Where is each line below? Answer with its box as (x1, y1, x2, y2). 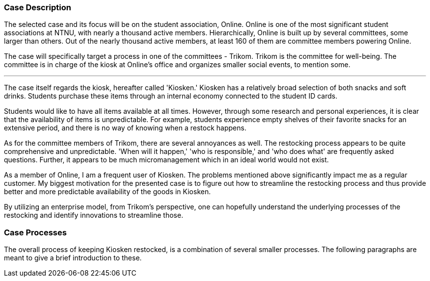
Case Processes (4, 227, 67, 237)
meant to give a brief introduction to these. (4, 254, 142, 262)
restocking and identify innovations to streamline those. (4, 211, 184, 220)
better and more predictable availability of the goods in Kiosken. (4, 187, 211, 196)
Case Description (4, 2, 71, 12)
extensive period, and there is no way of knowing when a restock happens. (4, 124, 246, 132)
